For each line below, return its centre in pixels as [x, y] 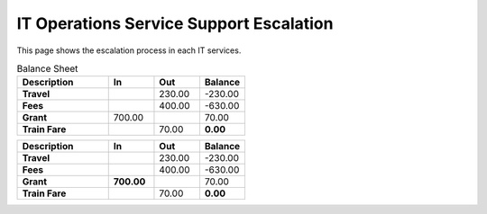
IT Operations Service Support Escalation [175, 23]
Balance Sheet [47, 69]
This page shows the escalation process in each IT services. [129, 50]
